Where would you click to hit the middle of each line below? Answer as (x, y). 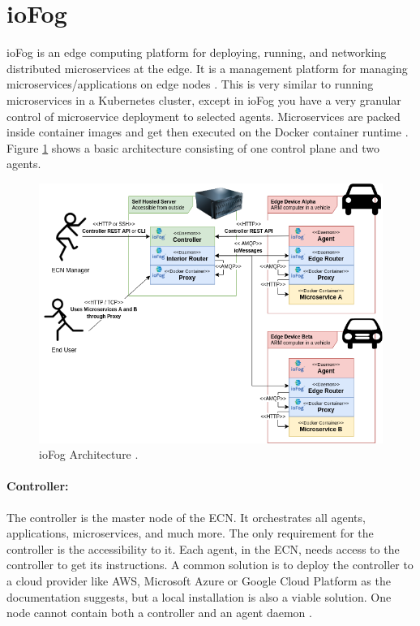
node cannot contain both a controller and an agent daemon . (159, 613)
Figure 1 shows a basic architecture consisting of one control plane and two (193, 147)
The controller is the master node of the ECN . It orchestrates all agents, (186, 517)
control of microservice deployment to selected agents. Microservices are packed (204, 116)
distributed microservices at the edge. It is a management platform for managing (207, 68)
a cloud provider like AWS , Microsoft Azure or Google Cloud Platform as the (199, 580)
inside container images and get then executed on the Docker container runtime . (208, 132)
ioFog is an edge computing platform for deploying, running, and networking (197, 52)
